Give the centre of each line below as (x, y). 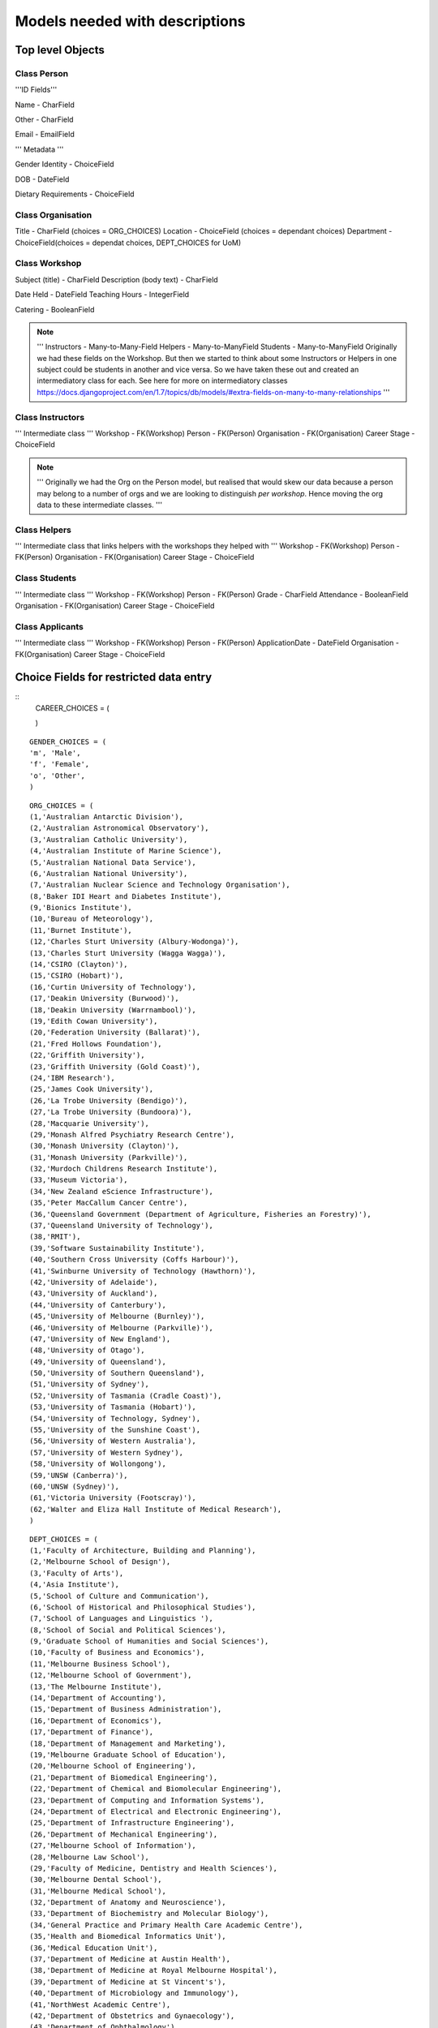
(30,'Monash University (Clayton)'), (105, 1146)
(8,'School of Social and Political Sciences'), (128, 1630)
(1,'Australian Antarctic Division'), (107, 816)
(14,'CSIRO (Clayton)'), (79, 965)
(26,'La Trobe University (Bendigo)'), (109, 1100)
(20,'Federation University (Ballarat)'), (115, 1033)
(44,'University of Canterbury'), (98, 1305)
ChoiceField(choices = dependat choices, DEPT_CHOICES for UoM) (128, 243)
